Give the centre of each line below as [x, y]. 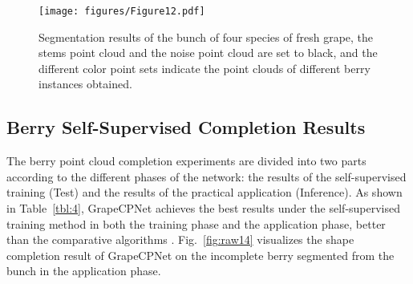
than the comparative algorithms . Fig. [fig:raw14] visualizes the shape [180, 239]
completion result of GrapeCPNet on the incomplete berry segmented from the [200, 255]
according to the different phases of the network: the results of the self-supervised [206, 176]
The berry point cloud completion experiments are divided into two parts [186, 161]
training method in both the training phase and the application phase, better [196, 223]
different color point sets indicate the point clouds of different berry [204, 68]
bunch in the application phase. [84, 271]
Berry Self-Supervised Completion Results [186, 127]
